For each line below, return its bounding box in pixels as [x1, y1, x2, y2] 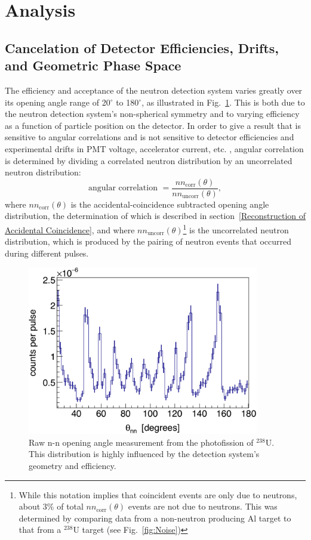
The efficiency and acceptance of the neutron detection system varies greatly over [5, 84, 303, 96]
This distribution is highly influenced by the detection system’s [29, 448, 260, 460]
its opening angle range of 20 [5, 95, 110, 108]
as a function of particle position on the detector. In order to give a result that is [5, 119, 301, 131]
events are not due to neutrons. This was [128, 500, 278, 513]
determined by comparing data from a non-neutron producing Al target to [19, 511, 291, 524]
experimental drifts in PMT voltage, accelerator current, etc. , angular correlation [5, 142, 304, 155]
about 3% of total [19, 500, 84, 513]
